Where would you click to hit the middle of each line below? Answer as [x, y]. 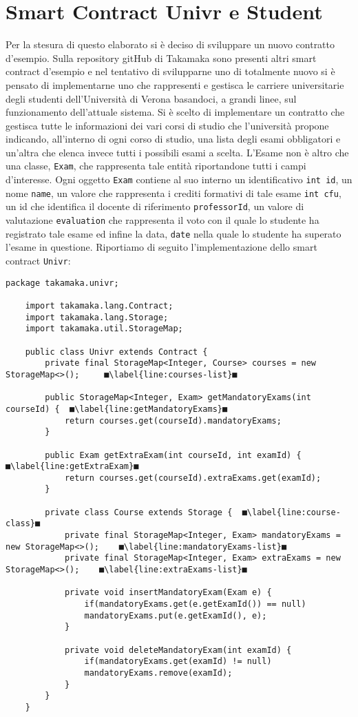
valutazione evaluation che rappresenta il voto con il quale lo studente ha [162, 220]
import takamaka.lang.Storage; [97, 317]
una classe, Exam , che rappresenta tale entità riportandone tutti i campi [156, 166]
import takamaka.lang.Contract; [99, 305]
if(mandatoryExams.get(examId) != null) [178, 662]
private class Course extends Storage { [139, 512]
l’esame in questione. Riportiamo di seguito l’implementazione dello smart [161, 247]
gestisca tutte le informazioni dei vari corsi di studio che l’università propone [167, 125]
